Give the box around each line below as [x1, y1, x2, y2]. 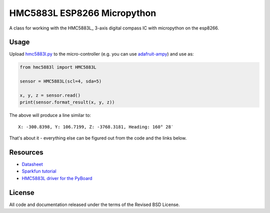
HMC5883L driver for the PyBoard [21, 175, 92, 181]
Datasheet [21, 161, 43, 167]
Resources [9, 148, 43, 156]
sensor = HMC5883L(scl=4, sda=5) [19, 78, 102, 84]
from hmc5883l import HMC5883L [19, 64, 97, 70]
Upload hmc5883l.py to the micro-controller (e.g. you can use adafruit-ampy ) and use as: [9, 51, 194, 57]
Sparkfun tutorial [21, 168, 57, 174]
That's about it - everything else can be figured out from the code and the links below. [9, 135, 187, 141]
